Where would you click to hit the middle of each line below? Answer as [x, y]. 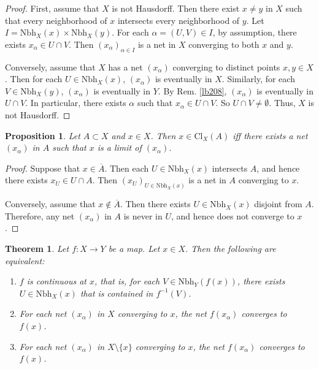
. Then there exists [155, 204]
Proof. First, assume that [52, 8]
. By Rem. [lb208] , [192, 90]
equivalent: [25, 260]
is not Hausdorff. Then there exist [176, 8]
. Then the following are [231, 248]
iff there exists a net [270, 135]
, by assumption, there [255, 32]
